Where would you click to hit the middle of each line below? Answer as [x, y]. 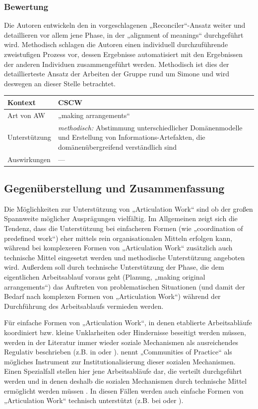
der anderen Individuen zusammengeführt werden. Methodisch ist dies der [117, 64]
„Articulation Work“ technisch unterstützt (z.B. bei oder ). [94, 400]
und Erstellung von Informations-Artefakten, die [132, 137]
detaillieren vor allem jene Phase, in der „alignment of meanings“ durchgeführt [124, 34]
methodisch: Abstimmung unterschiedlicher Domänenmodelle [150, 127]
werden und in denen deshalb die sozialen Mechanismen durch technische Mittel [126, 380]
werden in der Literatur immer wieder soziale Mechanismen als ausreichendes [121, 342]
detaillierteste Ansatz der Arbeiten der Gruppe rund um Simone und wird [117, 74]
